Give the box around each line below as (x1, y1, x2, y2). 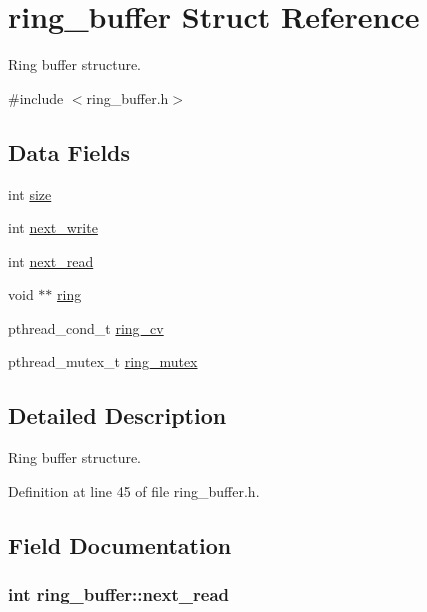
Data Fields (8, 136, 131, 167)
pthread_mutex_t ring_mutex (8, 351, 198, 372)
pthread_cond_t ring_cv (8, 317, 164, 338)
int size (8, 183, 52, 204)
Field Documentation (8, 529, 232, 560)
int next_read (8, 250, 94, 271)
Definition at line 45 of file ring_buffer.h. (8, 480, 260, 501)
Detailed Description (8, 400, 227, 431)
